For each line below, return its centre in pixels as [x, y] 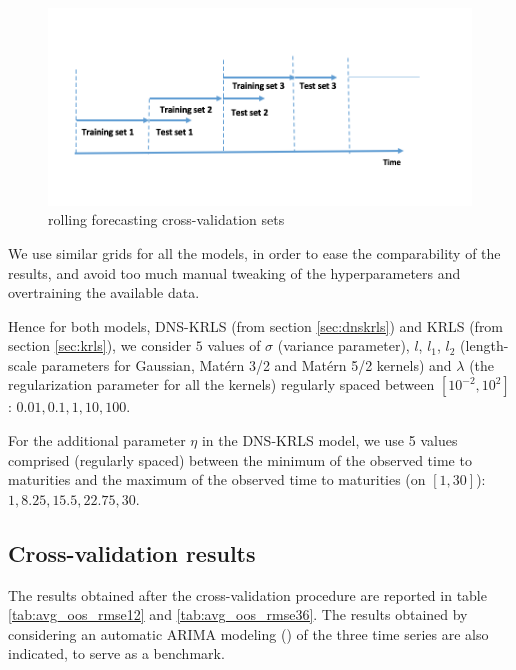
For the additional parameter [97, 440]
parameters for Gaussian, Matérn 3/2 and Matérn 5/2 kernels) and [246, 364]
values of [234, 345]
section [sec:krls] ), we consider [100, 345]
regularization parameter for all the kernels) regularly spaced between [221, 384]
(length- [484, 345]
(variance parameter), [343, 345]
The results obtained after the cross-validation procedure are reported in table [247, 594]
